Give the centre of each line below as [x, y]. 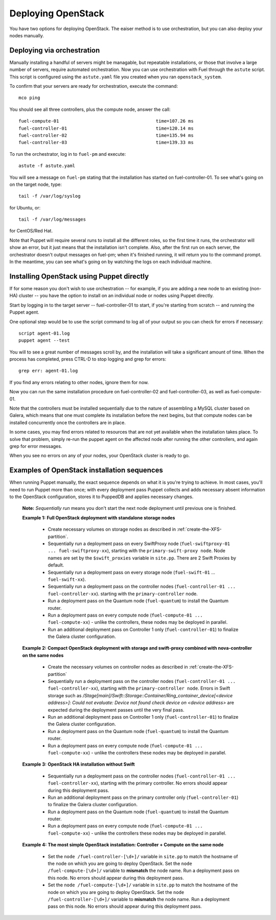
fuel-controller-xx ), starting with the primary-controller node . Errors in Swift [139, 688]
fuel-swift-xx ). [67, 579]
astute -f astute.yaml [47, 166]
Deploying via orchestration [55, 50]
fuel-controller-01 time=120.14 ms [106, 128]
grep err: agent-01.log [48, 371]
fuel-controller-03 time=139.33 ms [106, 143]
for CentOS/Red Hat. [31, 231]
